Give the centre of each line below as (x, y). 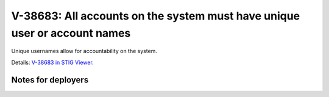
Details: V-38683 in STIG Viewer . (52, 62)
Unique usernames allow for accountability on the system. (84, 51)
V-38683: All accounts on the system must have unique (156, 16)
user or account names (71, 33)
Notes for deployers (50, 80)
